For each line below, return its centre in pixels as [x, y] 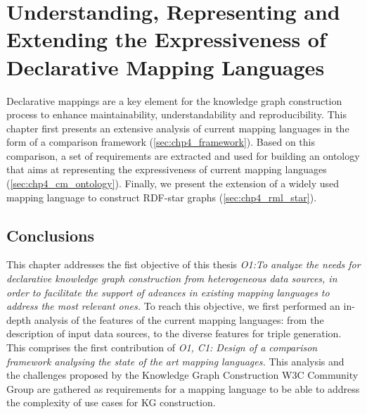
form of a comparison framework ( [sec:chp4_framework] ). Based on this [161, 142]
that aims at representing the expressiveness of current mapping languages [167, 169]
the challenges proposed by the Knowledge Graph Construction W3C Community [182, 375]
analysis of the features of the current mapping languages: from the [179, 319]
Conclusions [51, 235]
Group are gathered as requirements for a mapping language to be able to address [183, 388]
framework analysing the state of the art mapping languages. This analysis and [175, 361]
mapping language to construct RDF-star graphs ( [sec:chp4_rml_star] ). [162, 197]
